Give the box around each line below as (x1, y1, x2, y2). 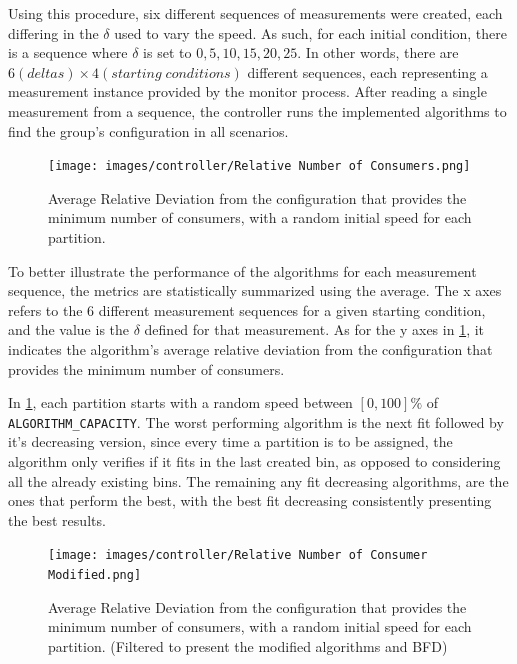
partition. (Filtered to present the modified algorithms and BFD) (48, 635, 448, 656)
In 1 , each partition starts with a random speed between (8, 392, 353, 413)
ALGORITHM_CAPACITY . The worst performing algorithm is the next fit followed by (8, 411, 504, 432)
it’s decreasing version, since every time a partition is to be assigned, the (8, 431, 453, 452)
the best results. (8, 509, 106, 530)
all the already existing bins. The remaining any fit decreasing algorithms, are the (8, 470, 509, 491)
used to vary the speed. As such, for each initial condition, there (114, 22, 508, 43)
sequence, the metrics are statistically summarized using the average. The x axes (8, 280, 502, 301)
